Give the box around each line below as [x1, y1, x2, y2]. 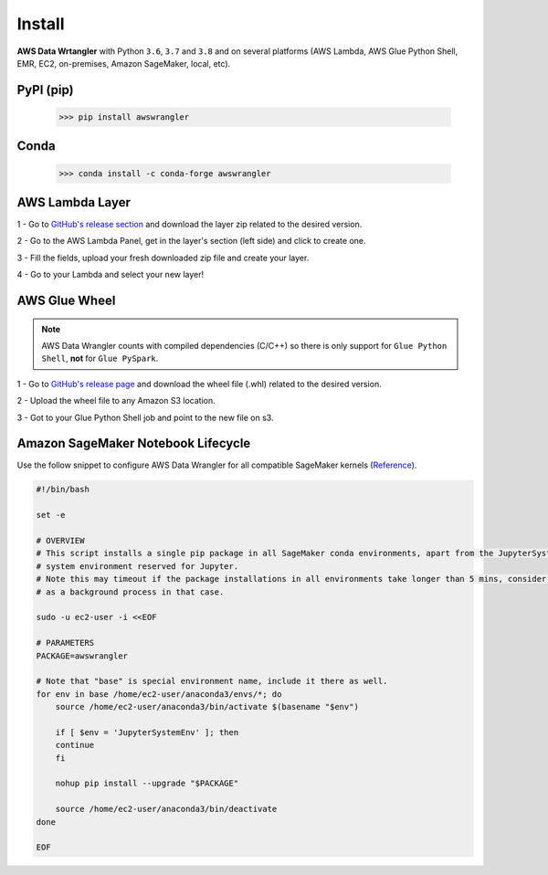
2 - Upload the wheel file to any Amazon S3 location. [16, 395, 216, 406]
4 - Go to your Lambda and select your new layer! [16, 269, 205, 280]
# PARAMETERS [36, 638, 95, 648]
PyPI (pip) [16, 82, 74, 98]
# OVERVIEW [36, 535, 85, 546]
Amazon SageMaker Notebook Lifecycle [16, 436, 251, 451]
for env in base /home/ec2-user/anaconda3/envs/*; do [36, 689, 282, 699]
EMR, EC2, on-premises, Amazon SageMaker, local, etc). [16, 58, 231, 69]
